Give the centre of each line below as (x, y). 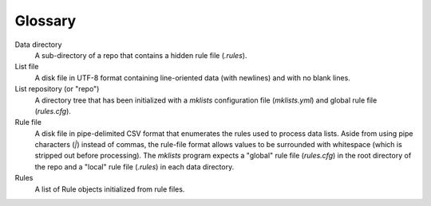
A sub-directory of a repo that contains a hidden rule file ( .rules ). (141, 55)
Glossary (45, 21)
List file (27, 67)
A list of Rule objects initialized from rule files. (110, 189)
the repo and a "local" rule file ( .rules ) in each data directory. (134, 166)
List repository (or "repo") (57, 89)
